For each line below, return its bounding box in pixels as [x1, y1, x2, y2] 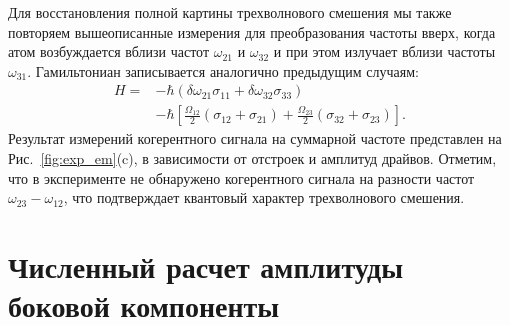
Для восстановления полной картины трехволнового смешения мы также [8, 2, 452, 22]
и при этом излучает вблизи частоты [273, 41, 496, 62]
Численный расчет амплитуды [8, 246, 404, 286]
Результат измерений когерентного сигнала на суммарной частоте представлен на [8, 128, 502, 149]
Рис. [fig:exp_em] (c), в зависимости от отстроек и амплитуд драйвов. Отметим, [8, 148, 497, 169]
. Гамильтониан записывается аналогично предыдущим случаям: [27, 60, 419, 81]
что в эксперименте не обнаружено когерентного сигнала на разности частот [8, 167, 475, 188]
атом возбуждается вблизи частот [8, 41, 210, 62]
